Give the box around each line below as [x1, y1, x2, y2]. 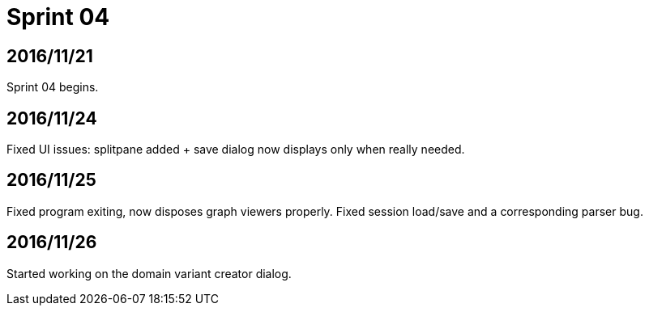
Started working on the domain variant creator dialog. [6, 266, 292, 280]
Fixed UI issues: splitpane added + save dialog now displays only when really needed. [6, 142, 465, 157]
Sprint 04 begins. [6, 80, 99, 95]
